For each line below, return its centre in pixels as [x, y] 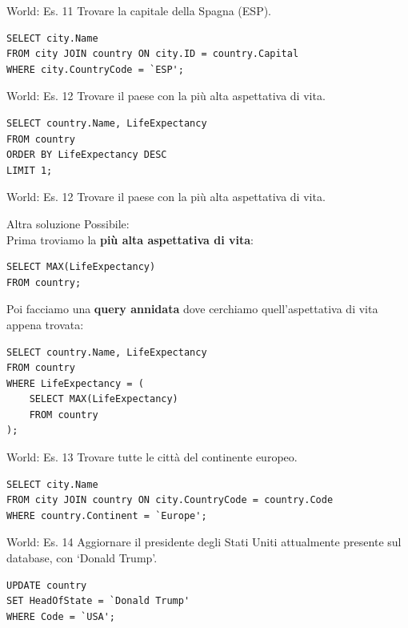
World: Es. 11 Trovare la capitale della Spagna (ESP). [139, 10]
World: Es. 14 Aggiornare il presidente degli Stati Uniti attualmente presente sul [204, 542]
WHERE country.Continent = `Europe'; [107, 515]
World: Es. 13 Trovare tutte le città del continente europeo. [152, 457]
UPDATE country [47, 585]
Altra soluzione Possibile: [68, 223]
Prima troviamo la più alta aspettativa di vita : [130, 239]
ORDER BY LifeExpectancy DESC [87, 155]
